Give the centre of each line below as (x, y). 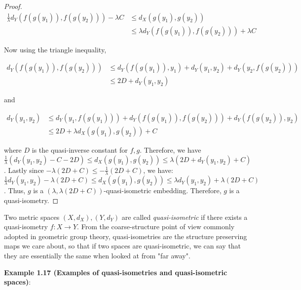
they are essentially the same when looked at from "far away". (97, 255)
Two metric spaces (32, 217)
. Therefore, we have (170, 149)
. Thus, (15, 190)
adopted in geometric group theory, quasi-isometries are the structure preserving (126, 236)
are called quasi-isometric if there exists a (185, 217)
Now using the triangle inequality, (55, 49)
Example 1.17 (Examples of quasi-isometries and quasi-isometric (116, 272)
